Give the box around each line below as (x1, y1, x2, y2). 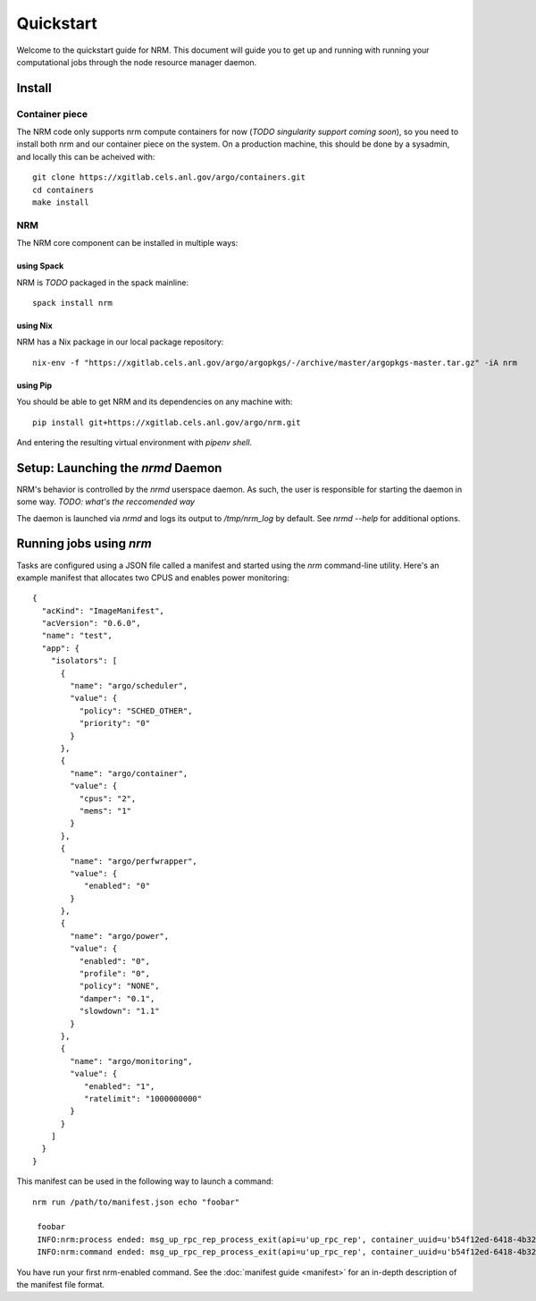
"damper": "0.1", (79, 993, 155, 1003)
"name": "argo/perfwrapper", (70, 856, 198, 866)
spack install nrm (32, 298, 113, 308)
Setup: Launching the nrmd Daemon (16, 460, 222, 476)
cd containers (32, 184, 94, 195)
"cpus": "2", (79, 793, 137, 804)
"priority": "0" (79, 718, 151, 729)
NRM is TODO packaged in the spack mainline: (16, 277, 189, 288)
